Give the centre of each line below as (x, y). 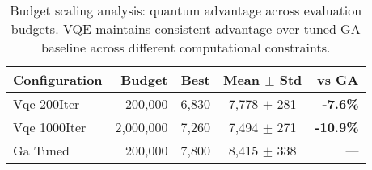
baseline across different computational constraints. (186, 47)
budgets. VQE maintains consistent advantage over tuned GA (186, 29)
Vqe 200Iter (46, 104)
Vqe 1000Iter (50, 127)
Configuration (58, 79)
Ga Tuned (41, 150)
